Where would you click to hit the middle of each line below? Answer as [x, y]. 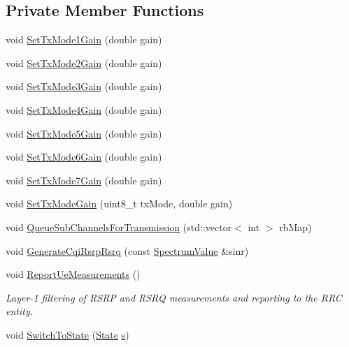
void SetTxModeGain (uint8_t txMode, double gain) [119, 204]
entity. [20, 311]
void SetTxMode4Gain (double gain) [84, 109]
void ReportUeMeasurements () [73, 274]
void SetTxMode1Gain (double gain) [84, 39]
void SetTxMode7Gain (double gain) [84, 180]
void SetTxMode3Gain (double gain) [84, 86]
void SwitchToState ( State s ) [67, 334]
